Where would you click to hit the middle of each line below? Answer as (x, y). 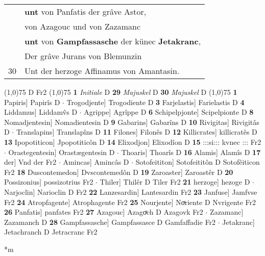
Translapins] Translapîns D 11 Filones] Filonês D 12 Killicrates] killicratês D (137, 132)
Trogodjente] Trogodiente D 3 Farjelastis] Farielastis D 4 (155, 102)
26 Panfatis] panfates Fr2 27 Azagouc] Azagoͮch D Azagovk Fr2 (104, 212)
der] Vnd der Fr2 (30, 162)
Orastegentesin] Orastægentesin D (62, 152)
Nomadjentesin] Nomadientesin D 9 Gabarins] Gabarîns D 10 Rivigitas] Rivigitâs (132, 122)
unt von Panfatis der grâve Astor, (86, 11)
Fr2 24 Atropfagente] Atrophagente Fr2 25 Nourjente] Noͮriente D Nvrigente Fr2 (130, 202)
